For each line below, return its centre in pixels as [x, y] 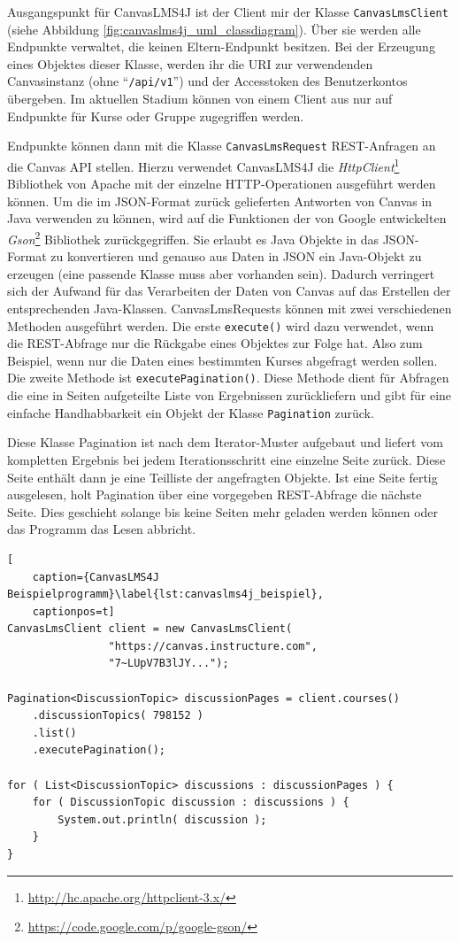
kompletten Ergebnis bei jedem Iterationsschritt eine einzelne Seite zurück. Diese [226, 459]
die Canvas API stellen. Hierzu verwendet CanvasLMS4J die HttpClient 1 [203, 165]
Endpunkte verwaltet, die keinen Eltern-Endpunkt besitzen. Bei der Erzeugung [221, 46]
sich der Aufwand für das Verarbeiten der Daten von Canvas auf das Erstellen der [229, 291]
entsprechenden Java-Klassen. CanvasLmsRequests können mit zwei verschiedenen [230, 308]
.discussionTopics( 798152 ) [118, 716]
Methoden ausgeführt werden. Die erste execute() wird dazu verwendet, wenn [221, 325]
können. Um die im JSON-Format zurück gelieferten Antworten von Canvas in [220, 201]
